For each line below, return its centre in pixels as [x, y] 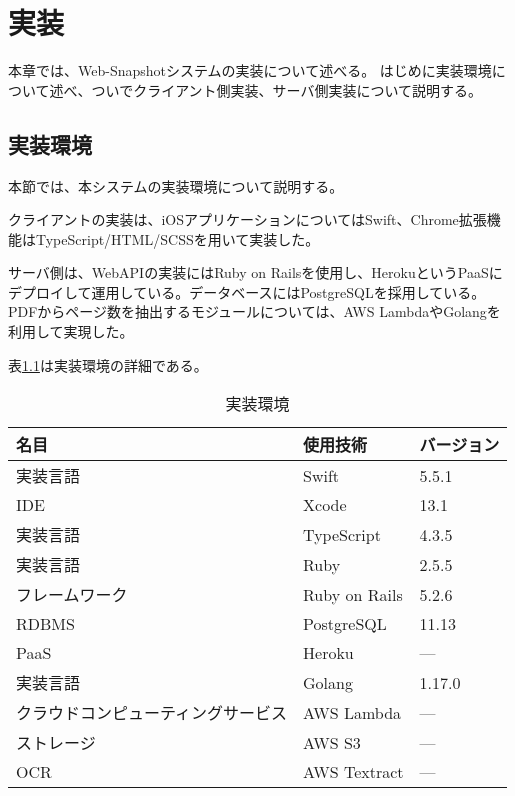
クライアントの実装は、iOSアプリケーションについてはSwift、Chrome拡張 [247, 219]
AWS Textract [353, 772]
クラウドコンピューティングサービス [152, 713]
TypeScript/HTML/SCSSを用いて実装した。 [177, 238]
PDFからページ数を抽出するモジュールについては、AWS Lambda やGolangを [254, 311]
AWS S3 [332, 742]
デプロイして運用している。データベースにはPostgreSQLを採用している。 [247, 291]
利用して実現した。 [71, 331]
